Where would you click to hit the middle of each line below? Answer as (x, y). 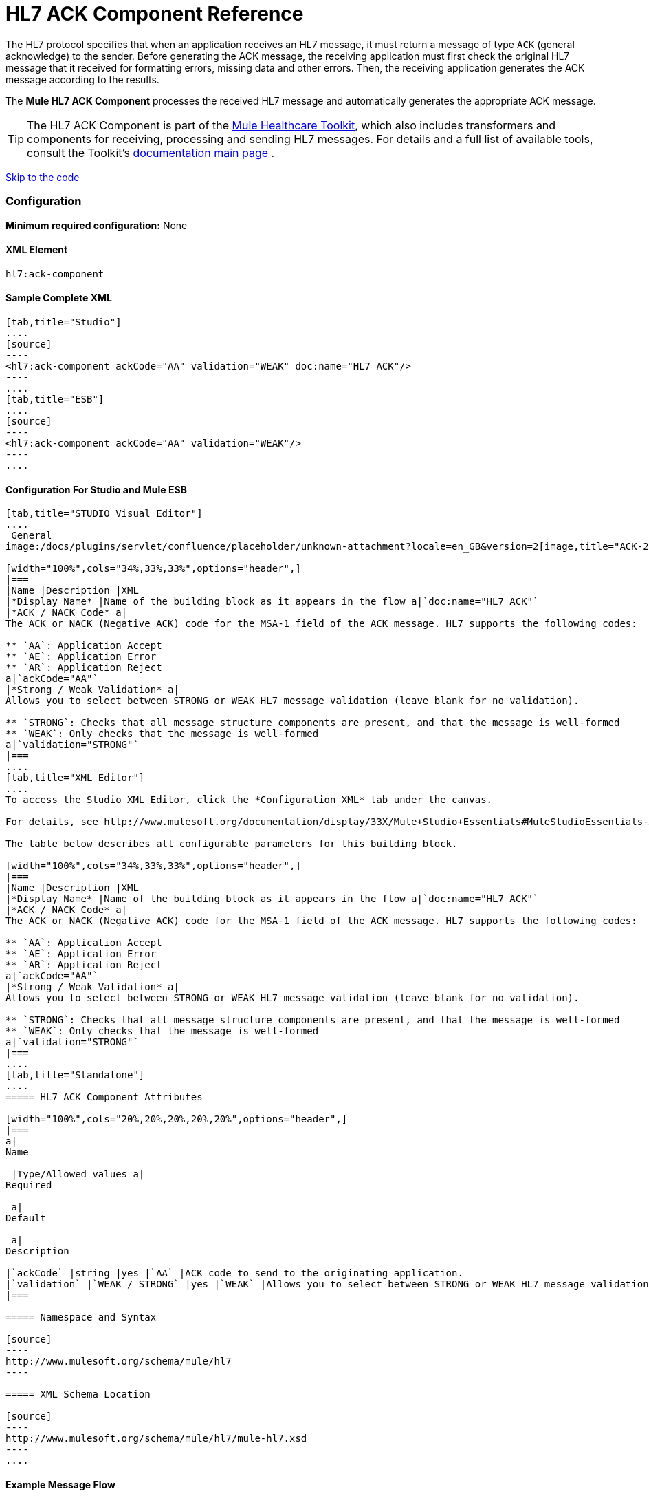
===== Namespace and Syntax (81, 1317)
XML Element (37, 250)
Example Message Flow (60, 1484)
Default (26, 1218)
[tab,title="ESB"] (55, 399)
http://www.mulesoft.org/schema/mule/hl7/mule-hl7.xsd (156, 1439)
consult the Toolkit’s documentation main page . (151, 152)
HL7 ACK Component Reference (155, 14)
